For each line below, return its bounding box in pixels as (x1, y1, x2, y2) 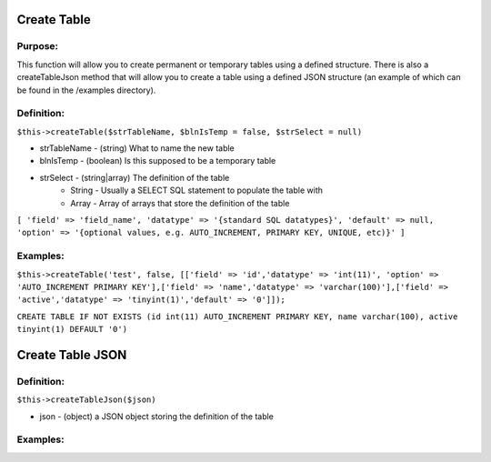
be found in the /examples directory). (16, 85, 156, 95)
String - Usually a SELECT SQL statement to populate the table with (70, 185, 323, 196)
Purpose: (16, 40, 59, 53)
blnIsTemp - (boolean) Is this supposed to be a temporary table (39, 156, 276, 166)
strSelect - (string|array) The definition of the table (39, 172, 230, 183)
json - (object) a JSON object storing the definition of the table (39, 410, 275, 422)
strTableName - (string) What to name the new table (39, 143, 235, 154)
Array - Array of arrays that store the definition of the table (70, 197, 290, 208)
